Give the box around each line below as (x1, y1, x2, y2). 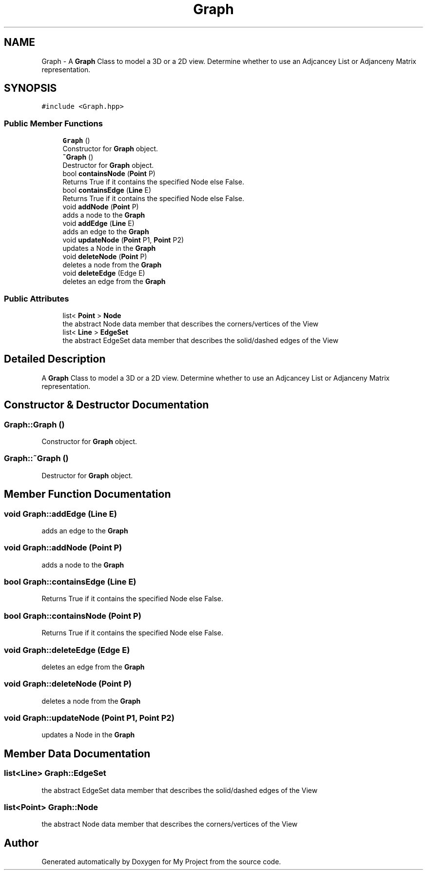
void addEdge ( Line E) (62, 219, 135, 228)
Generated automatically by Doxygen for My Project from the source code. (41, 857, 281, 866)
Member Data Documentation (4, 747, 151, 760)
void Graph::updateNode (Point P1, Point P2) (4, 713, 175, 723)
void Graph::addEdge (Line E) (4, 508, 117, 519)
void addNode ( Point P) (62, 203, 139, 211)
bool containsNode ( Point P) (62, 169, 155, 178)
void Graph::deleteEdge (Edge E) (4, 645, 130, 655)
